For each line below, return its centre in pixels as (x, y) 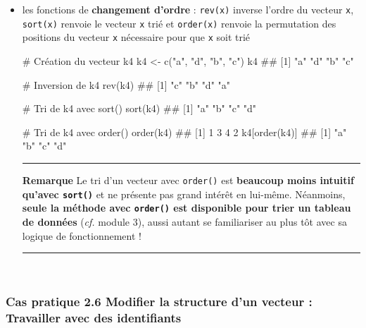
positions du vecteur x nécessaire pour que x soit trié (136, 37)
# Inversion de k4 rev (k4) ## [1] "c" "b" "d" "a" (126, 84)
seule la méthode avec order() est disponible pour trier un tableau (187, 208)
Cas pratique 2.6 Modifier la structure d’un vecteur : (159, 301)
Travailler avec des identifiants (94, 317)
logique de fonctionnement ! (82, 235)
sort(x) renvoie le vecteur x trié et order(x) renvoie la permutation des (179, 23)
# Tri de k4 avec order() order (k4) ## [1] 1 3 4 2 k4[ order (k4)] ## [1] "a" (184, 132)
